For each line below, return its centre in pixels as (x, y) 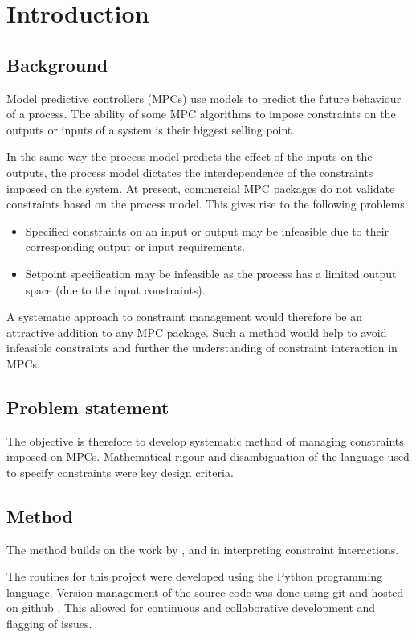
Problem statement (88, 407)
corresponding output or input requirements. (135, 247)
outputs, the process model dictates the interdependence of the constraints (190, 172)
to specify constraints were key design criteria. (120, 472)
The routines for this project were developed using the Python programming (195, 576)
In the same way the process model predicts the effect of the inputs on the (190, 156)
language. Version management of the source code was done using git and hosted (205, 592)
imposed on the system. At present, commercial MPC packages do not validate (201, 188)
